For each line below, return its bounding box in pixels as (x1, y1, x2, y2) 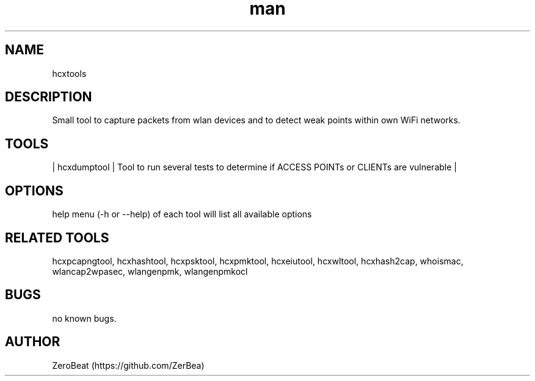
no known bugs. (52, 313, 117, 324)
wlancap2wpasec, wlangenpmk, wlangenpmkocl (52, 266, 248, 277)
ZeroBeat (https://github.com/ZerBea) (52, 360, 205, 371)
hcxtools (52, 68, 87, 79)
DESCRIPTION (5, 89, 92, 105)
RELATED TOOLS (5, 230, 109, 245)
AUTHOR (5, 334, 60, 350)
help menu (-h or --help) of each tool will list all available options (52, 209, 312, 220)
